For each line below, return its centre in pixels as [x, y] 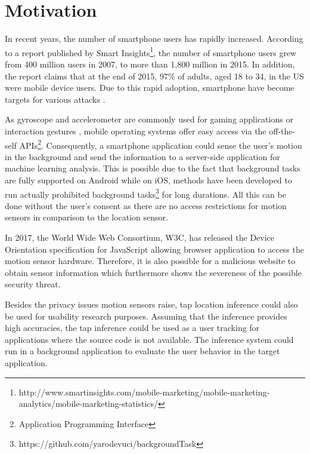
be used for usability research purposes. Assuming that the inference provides [146, 316]
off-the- [282, 131]
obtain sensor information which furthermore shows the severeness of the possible [153, 272]
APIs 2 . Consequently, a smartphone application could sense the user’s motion [161, 144]
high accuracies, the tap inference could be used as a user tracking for [132, 328]
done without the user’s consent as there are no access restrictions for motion [146, 205]
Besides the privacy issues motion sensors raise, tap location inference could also [151, 304]
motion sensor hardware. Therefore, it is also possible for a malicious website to [150, 261]
